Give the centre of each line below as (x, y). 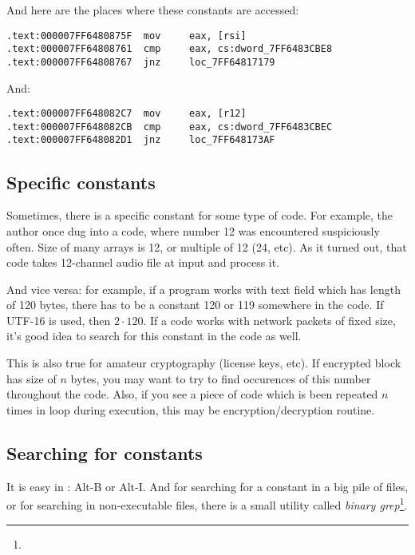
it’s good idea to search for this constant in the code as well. (154, 336)
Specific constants (81, 182)
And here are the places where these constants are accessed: (153, 10)
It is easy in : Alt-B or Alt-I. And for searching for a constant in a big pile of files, (207, 486)
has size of (32, 378)
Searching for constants (105, 452)
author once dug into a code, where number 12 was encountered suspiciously (193, 230)
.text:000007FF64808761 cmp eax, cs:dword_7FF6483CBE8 (170, 49)
